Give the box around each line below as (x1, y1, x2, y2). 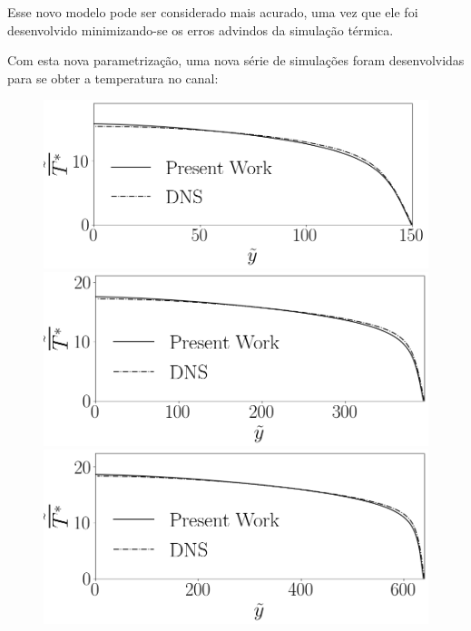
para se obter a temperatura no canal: (7, 68, 219, 87)
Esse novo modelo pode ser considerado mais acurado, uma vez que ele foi (7, 3, 418, 21)
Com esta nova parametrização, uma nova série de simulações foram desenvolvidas (7, 51, 465, 70)
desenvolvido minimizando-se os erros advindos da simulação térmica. (7, 20, 394, 39)
